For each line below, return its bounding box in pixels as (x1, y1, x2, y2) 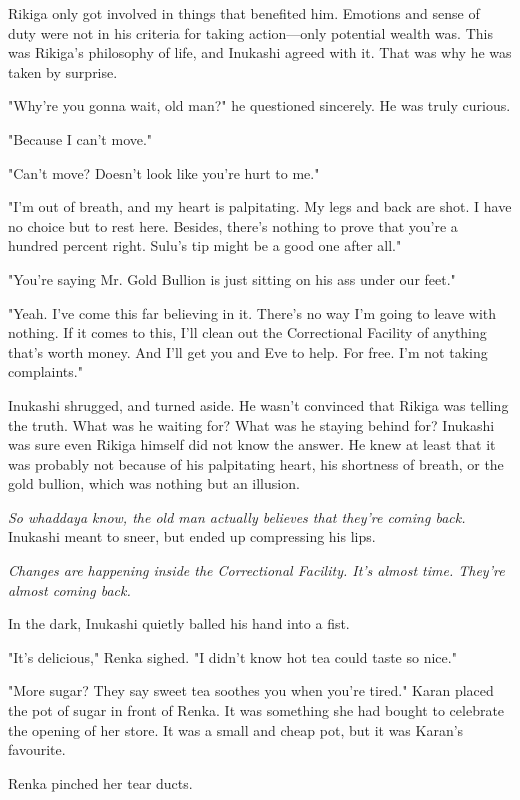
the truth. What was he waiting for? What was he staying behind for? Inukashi (8, 414, 495, 435)
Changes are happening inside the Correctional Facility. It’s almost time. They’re (8, 560, 505, 581)
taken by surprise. (8, 61, 118, 82)
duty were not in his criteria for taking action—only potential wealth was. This (8, 22, 493, 43)
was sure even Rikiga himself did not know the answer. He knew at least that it (8, 434, 496, 455)
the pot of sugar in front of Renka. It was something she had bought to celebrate (8, 700, 505, 721)
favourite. (8, 739, 66, 760)
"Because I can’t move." (8, 128, 153, 149)
